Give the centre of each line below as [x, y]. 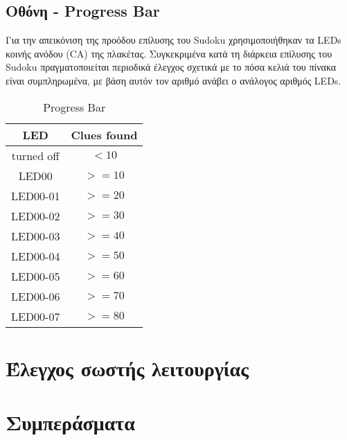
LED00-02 [36, 215]
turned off [35, 155]
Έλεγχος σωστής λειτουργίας [127, 368]
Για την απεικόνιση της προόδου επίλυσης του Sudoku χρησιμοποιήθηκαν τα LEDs [173, 40]
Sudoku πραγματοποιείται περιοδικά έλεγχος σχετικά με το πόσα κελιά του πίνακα [171, 67]
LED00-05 [36, 276]
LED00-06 [36, 296]
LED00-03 [36, 236]
